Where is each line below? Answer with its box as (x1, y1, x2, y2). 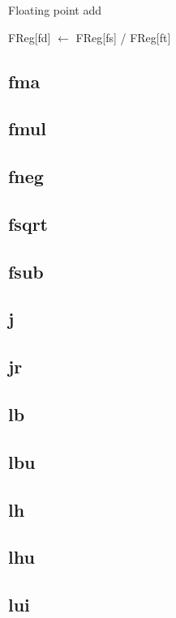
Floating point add (8, 2, 101, 18)
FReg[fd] (8, 28, 51, 45)
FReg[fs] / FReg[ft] (75, 28, 171, 45)
